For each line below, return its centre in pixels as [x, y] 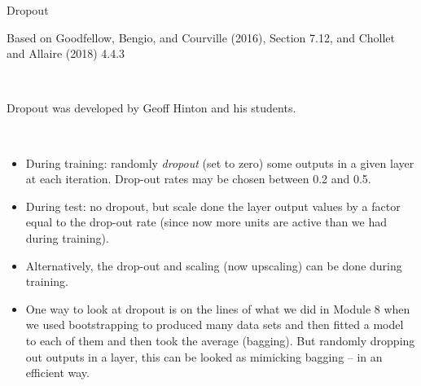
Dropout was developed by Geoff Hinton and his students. [151, 108]
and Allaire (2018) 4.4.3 [66, 53]
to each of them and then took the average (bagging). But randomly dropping [220, 340]
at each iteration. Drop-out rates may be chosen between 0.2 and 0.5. [198, 179]
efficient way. [57, 373]
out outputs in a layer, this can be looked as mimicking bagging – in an [204, 356]
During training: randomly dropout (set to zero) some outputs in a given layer [220, 162]
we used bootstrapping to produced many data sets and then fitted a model [215, 325]
